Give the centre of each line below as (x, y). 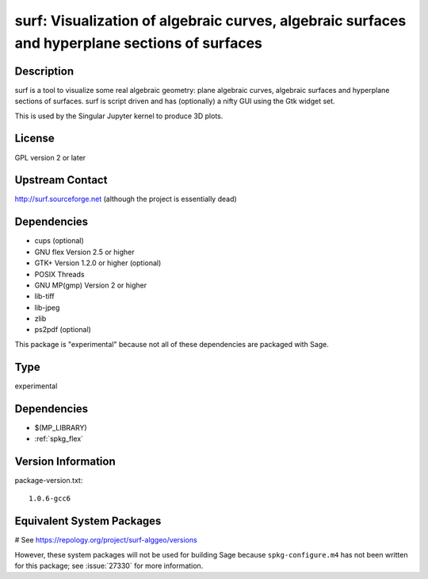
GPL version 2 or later (50, 157)
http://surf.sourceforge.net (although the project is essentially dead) (126, 199)
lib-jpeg (47, 307)
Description (44, 71)
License (34, 139)
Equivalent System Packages (88, 521)
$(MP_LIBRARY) (61, 427)
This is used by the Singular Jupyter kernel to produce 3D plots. (119, 116)
